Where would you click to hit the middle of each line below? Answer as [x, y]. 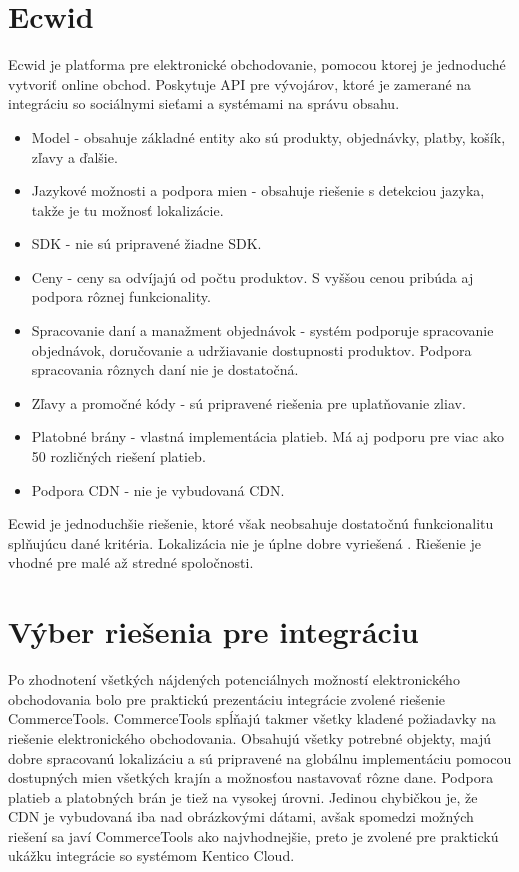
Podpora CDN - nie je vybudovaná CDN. [158, 489]
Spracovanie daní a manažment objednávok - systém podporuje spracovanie [262, 330]
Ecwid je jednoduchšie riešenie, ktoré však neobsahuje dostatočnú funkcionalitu [251, 523]
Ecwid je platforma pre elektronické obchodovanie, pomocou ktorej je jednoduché [257, 64]
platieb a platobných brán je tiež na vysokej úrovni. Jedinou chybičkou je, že [243, 796]
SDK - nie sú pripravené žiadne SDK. [146, 243]
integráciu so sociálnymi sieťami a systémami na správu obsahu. [204, 103]
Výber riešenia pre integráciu [213, 631]
